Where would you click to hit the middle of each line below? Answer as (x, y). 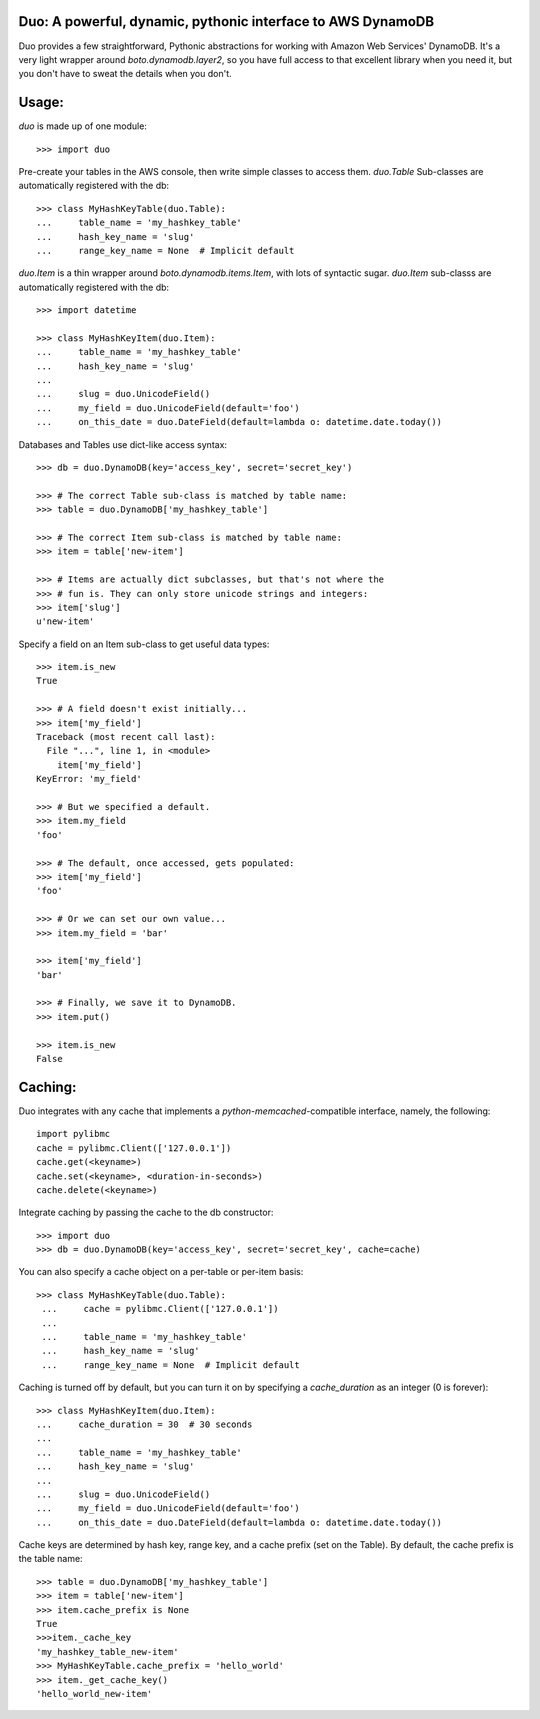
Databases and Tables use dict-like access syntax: (123, 444)
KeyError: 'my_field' (89, 779)
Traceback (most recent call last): (126, 737)
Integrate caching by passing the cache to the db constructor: (146, 1212)
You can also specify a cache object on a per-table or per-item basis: (161, 1272)
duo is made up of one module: (82, 126)
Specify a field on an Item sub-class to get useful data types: (144, 644)
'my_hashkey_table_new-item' (107, 1651)
